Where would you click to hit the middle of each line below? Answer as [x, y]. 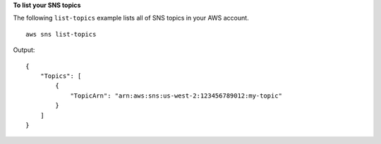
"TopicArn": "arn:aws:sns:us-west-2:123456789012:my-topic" [176, 96]
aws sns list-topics [61, 34]
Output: [24, 50]
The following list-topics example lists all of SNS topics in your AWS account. [131, 18]
